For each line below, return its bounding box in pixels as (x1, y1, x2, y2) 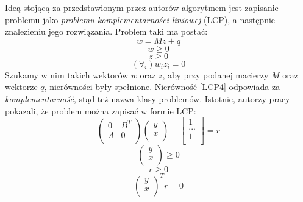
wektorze (5, 80, 38, 93)
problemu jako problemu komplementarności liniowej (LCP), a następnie (5, 13, 276, 26)
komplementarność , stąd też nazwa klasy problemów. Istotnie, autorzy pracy (5, 92, 290, 105)
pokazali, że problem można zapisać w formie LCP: (5, 104, 196, 117)
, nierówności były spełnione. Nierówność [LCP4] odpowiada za (44, 80, 280, 93)
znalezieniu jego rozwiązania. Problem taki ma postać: (5, 25, 208, 38)
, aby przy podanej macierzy (162, 68, 269, 81)
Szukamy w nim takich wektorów (5, 68, 129, 81)
